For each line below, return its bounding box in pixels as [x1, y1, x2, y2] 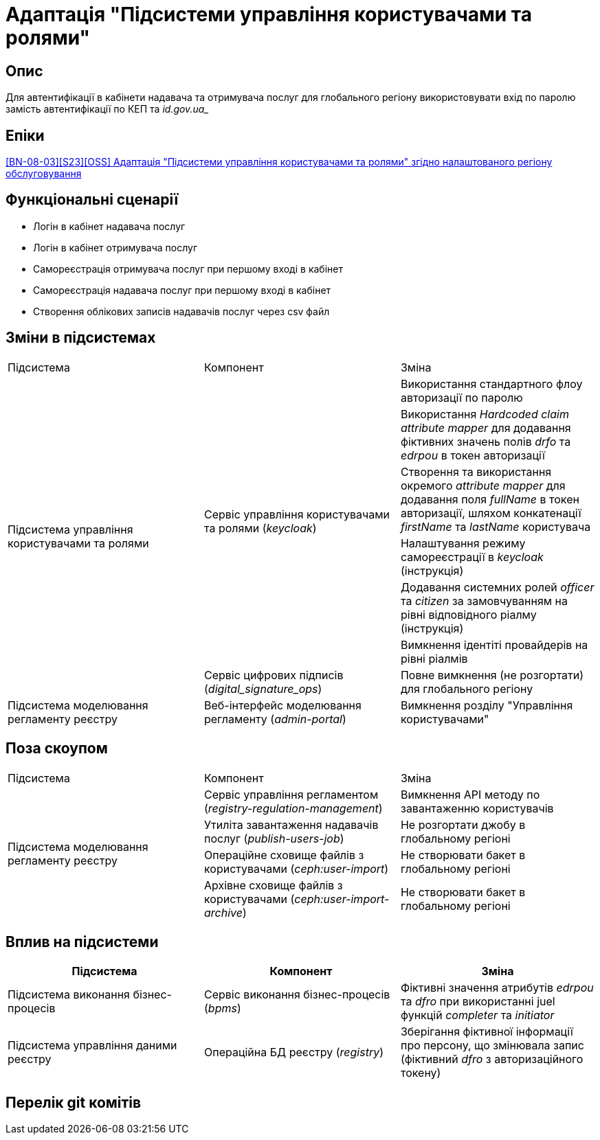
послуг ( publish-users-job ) [203, 831, 344, 845]
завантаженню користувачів [400, 801, 554, 815]
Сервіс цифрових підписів [203, 668, 344, 682]
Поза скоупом [5, 740, 108, 757]
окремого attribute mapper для [400, 478, 566, 492]
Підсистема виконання [8, 988, 130, 1002]
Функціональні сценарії [5, 191, 179, 209]
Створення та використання [400, 464, 552, 479]
